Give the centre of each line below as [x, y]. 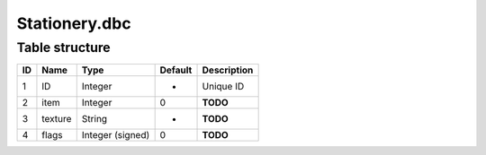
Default [176, 70]
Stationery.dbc [74, 23]
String [94, 119]
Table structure [64, 47]
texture [57, 119]
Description [228, 70]
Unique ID [223, 87]
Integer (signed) [116, 135]
